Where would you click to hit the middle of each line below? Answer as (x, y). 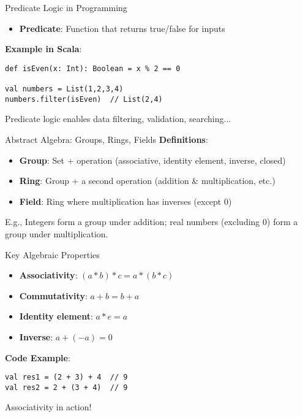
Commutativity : (53, 295)
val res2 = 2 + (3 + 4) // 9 (66, 387)
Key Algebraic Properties (52, 254)
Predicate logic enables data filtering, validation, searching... (118, 119)
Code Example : (38, 357)
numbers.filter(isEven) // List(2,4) (84, 99)
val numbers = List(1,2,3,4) (64, 89)
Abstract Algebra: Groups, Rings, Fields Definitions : (107, 139)
